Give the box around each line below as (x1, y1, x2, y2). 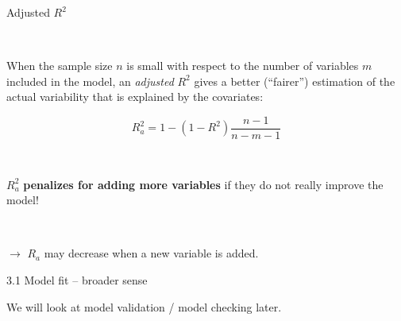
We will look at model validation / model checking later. (6, 298, 282, 315)
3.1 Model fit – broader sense (6, 272, 148, 288)
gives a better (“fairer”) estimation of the (194, 72, 395, 89)
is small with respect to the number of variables (126, 57, 359, 74)
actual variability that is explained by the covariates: (6, 88, 264, 105)
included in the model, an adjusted (6, 72, 174, 89)
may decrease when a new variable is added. (44, 245, 259, 261)
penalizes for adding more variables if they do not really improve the (23, 176, 384, 192)
